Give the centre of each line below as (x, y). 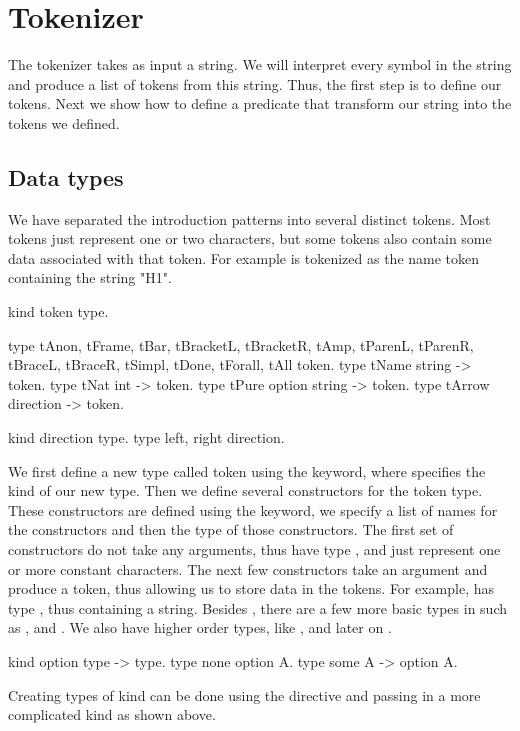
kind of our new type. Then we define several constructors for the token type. (245, 490)
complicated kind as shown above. (112, 714)
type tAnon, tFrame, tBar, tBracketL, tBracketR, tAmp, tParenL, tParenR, (241, 344)
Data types (66, 176)
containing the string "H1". (90, 277)
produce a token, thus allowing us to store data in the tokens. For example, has (251, 588)
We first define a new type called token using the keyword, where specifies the (247, 470)
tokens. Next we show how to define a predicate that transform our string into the (260, 103)
